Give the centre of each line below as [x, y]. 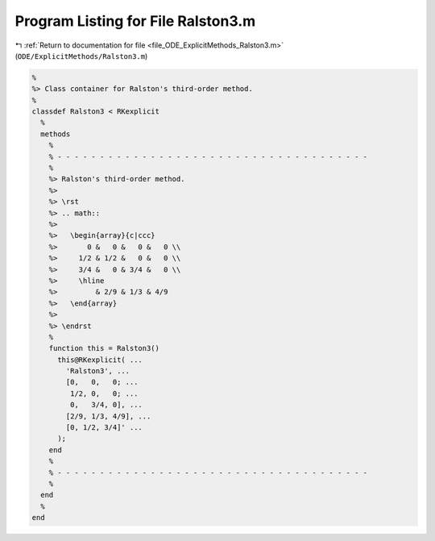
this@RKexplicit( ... [100, 360]
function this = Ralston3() [104, 348]
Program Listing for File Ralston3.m [135, 21]
